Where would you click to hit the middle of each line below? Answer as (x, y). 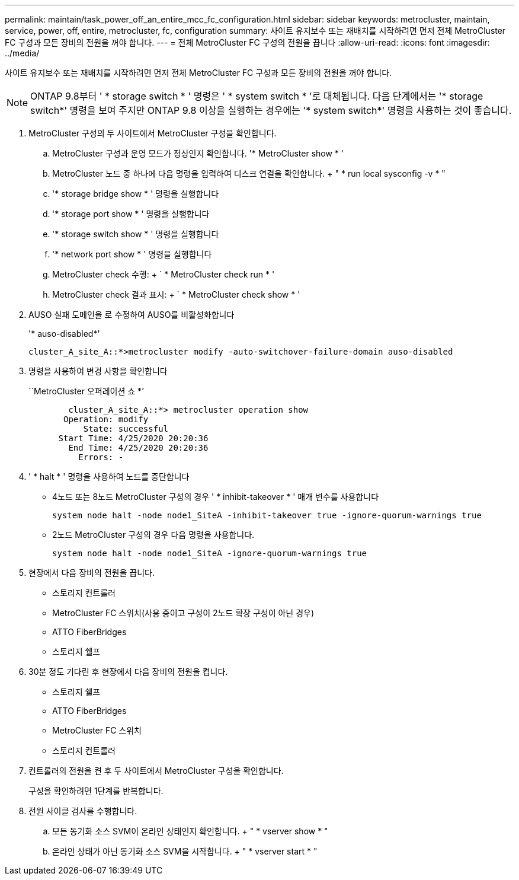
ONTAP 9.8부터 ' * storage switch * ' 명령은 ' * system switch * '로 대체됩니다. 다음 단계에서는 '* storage (257, 96)
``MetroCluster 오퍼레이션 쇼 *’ (86, 391)
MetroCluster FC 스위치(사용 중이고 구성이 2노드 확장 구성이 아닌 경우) (183, 613)
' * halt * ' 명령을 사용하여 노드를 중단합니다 (109, 476)
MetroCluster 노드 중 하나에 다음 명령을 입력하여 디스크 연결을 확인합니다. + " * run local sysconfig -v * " (249, 173)
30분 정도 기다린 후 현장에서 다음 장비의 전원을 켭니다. (128, 672)
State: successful (126, 429)
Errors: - (101, 457)
